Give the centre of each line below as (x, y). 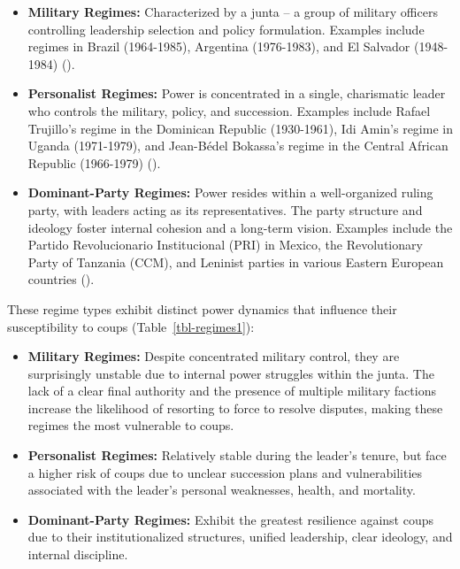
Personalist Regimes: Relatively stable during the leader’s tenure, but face (237, 455)
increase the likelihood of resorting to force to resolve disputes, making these (235, 408)
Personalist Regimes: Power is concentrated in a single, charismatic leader (237, 93)
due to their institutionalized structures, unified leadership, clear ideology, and (240, 537)
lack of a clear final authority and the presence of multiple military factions (232, 391)
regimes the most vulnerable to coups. (131, 425)
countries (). (61, 279)
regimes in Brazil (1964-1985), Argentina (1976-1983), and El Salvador (219, 46)
